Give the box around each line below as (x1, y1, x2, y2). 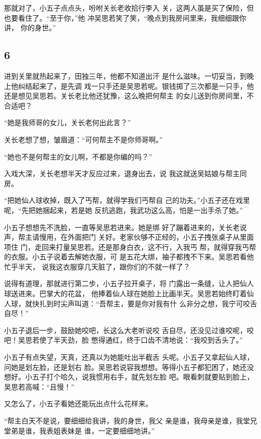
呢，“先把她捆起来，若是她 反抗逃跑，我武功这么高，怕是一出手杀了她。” (4, 204, 243, 215)
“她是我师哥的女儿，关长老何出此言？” (4, 117, 131, 128)
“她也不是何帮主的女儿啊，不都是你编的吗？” (4, 151, 152, 161)
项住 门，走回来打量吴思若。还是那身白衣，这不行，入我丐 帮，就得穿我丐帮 (4, 241, 256, 252)
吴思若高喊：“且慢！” (4, 381, 75, 392)
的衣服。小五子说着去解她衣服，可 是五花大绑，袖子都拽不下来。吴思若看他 (4, 251, 254, 262)
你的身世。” (20, 22, 56, 33)
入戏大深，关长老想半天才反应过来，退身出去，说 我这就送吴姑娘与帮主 (4, 168, 240, 179)
